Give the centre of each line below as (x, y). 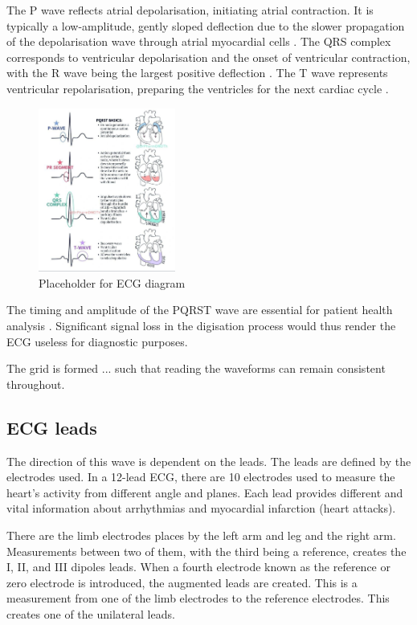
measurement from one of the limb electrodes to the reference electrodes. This (198, 598)
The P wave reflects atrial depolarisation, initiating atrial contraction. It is (190, 10)
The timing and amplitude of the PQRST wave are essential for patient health (200, 310)
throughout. (36, 384)
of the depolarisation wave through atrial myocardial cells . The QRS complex (199, 41)
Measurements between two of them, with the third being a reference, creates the (206, 551)
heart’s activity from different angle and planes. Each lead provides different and (205, 492)
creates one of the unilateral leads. (91, 614)
